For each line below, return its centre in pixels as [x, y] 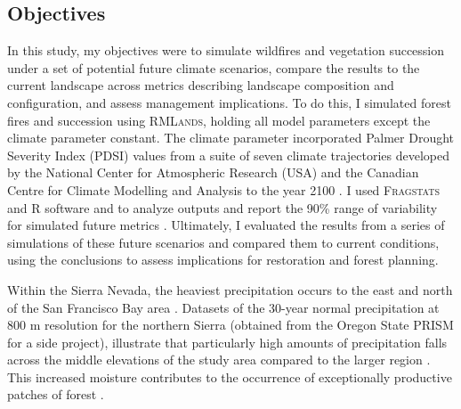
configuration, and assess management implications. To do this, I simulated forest [229, 102]
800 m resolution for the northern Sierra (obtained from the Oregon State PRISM [230, 325]
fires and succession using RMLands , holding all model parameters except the [219, 120]
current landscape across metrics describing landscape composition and [201, 85]
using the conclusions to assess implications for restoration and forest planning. [223, 260]
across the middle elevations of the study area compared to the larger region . [219, 360]
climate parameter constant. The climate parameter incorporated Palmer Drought [231, 138]
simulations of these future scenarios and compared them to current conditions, [223, 242]
